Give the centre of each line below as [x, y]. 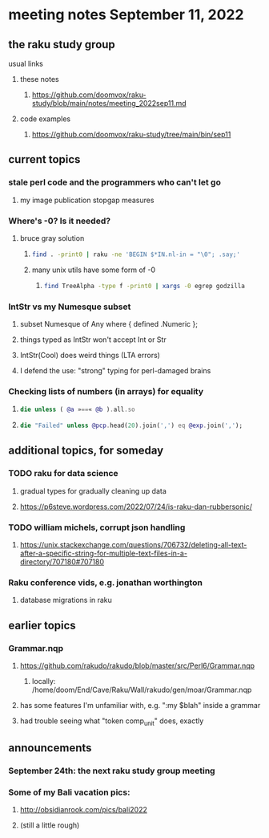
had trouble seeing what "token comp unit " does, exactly [112, 722]
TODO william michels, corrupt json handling [97, 527]
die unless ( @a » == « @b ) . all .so [77, 410]
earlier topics [42, 625]
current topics [44, 159]
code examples [45, 119]
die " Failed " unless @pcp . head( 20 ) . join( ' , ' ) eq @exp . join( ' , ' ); [131, 426]
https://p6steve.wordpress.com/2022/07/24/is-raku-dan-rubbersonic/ [136, 506]
